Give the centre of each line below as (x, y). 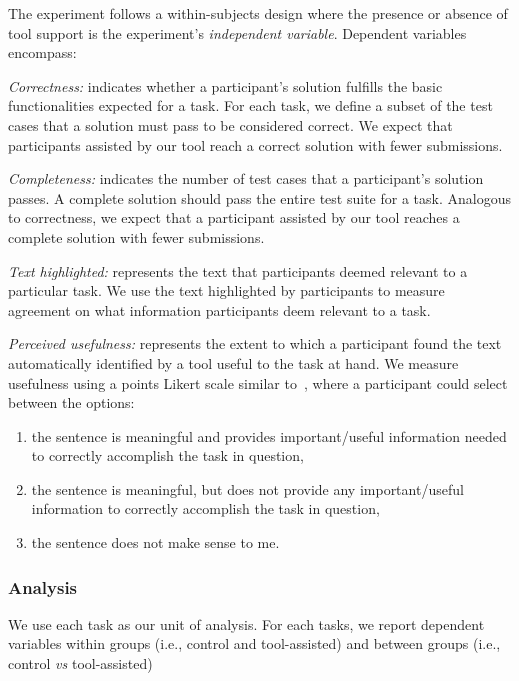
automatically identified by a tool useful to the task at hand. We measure (233, 362)
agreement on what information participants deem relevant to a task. (219, 309)
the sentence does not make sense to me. (155, 542)
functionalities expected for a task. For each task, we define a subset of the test (250, 105)
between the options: (71, 402)
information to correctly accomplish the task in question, (205, 508)
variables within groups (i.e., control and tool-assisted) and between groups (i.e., (254, 643)
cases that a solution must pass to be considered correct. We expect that (230, 124)
